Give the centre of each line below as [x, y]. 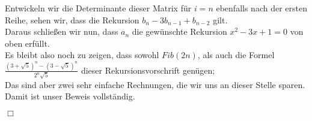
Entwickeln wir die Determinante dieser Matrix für [98, 8]
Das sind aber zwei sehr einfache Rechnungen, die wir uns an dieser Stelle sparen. [155, 84]
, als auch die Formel [236, 55]
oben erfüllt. [27, 43]
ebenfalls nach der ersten [262, 8]
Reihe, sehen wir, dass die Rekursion [72, 19]
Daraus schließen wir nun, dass [62, 31]
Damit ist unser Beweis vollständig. [70, 96]
